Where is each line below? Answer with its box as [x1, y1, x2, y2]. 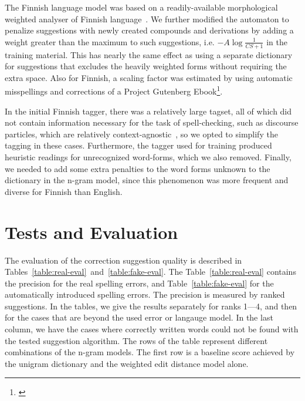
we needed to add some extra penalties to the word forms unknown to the [5, 162, 270, 174]
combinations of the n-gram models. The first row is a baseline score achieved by [5, 346, 295, 358]
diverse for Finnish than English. [5, 185, 123, 197]
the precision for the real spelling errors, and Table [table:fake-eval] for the [5, 277, 274, 289]
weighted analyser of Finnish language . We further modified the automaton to [5, 12, 289, 25]
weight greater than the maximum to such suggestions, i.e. [5, 35, 215, 48]
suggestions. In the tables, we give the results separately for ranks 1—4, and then [5, 299, 297, 312]
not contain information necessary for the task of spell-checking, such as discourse [5, 116, 299, 129]
